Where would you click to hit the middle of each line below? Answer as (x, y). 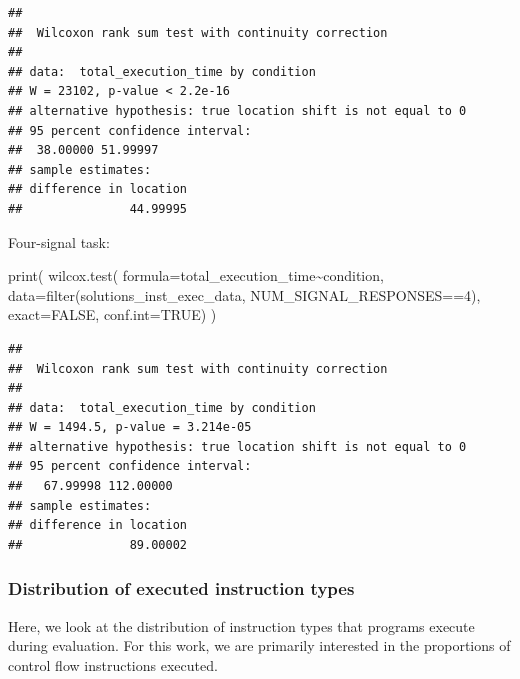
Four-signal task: (59, 241)
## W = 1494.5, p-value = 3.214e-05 (130, 427)
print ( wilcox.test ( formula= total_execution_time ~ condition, (196, 275)
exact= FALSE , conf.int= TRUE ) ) (112, 314)
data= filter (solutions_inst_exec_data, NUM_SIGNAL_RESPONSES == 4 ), (244, 294)
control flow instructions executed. (113, 664)
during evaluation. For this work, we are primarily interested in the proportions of (259, 645)
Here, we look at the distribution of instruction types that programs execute (241, 625)
